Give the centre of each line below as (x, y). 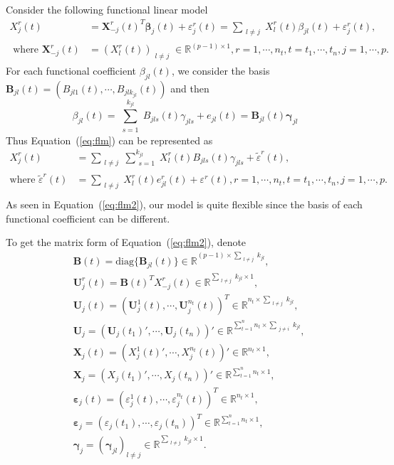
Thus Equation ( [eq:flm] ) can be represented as (109, 140)
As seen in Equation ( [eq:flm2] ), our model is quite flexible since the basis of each (184, 204)
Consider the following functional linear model (107, 9)
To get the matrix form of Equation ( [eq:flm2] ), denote (126, 242)
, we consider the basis (221, 71)
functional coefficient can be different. (88, 218)
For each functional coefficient (71, 71)
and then (190, 88)
